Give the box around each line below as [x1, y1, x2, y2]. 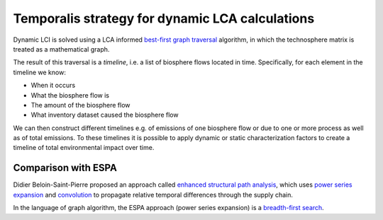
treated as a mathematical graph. [13, 45, 110, 53]
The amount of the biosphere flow [30, 100, 131, 109]
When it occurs [30, 81, 76, 90]
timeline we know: [13, 68, 67, 76]
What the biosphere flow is [30, 91, 110, 99]
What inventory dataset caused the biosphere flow [30, 110, 179, 120]
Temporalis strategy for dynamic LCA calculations [13, 11, 315, 26]
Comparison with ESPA [13, 162, 117, 174]
